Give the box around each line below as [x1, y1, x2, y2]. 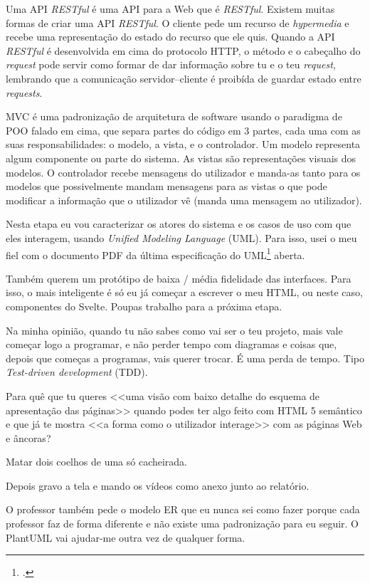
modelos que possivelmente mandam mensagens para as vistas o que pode [6, 179, 327, 194]
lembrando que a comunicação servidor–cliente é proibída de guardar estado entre [6, 70, 361, 85]
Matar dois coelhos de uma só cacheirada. [6, 454, 188, 469]
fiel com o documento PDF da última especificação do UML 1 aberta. [6, 245, 305, 262]
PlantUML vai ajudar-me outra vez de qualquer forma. [6, 530, 245, 545]
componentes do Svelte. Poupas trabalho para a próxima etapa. [6, 298, 282, 313]
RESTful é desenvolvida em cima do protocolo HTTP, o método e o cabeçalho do [6, 43, 361, 58]
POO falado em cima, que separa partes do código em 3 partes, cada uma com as [6, 122, 361, 137]
